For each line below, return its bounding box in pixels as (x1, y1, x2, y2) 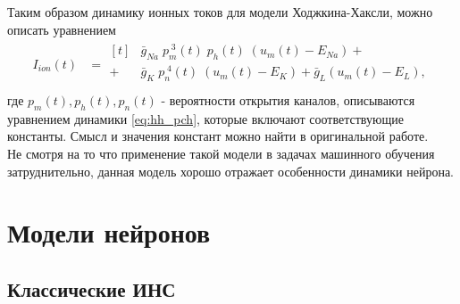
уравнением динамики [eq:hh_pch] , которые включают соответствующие (7, 109, 404, 127)
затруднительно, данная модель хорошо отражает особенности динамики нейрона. (7, 161, 454, 180)
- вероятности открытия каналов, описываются (161, 91, 415, 110)
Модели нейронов (7, 214, 211, 251)
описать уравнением (7, 20, 116, 38)
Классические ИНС (7, 275, 176, 302)
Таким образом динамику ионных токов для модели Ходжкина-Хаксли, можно (7, 3, 433, 21)
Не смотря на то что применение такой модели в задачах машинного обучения (7, 144, 435, 163)
